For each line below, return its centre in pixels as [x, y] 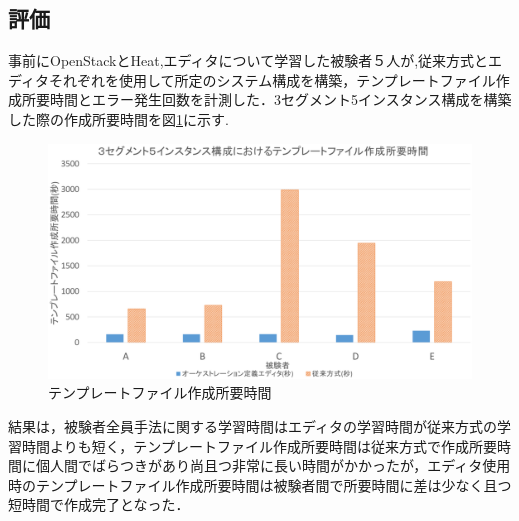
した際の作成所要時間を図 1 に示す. [118, 118]
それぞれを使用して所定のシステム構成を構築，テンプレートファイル [272, 79]
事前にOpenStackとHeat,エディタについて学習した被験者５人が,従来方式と [248, 60]
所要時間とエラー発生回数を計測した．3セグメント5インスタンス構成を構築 [266, 99]
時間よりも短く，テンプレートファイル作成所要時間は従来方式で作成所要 [259, 445]
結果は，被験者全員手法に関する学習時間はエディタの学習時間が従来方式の [253, 425]
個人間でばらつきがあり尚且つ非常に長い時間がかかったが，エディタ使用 [273, 465]
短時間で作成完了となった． [99, 504]
